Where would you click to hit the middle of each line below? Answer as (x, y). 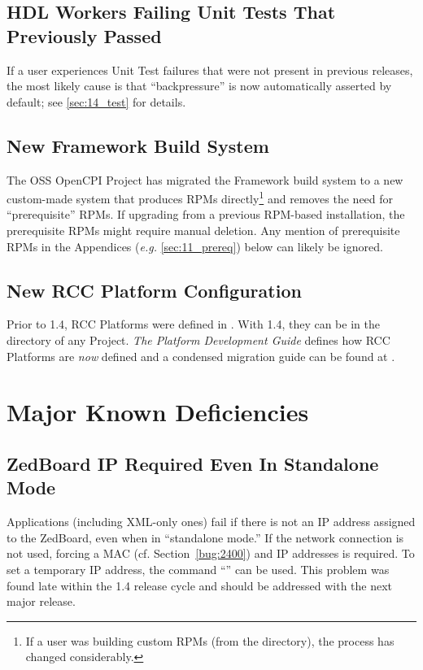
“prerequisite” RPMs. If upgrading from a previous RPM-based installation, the (206, 214)
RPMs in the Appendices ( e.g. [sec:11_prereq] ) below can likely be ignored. (195, 246)
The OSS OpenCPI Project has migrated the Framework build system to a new (205, 179)
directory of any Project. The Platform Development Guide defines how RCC (198, 340)
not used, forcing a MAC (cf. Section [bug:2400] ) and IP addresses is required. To (211, 553)
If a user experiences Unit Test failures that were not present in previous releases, (210, 70)
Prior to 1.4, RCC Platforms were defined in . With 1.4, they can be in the (193, 324)
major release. (41, 601)
